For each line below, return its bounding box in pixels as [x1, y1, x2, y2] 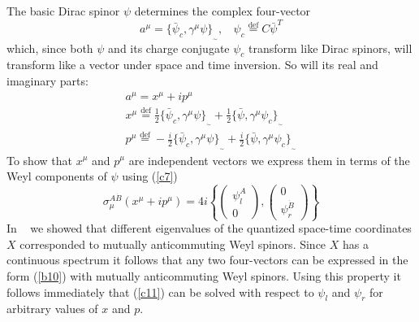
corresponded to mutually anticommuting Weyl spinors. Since [19, 235, 326, 252]
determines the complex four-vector [134, 2, 311, 19]
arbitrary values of [6, 300, 98, 317]
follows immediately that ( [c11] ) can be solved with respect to [6, 283, 314, 300]
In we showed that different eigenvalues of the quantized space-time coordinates [6, 220, 412, 237]
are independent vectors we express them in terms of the [128, 151, 410, 168]
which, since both [6, 39, 93, 56]
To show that [6, 151, 72, 168]
